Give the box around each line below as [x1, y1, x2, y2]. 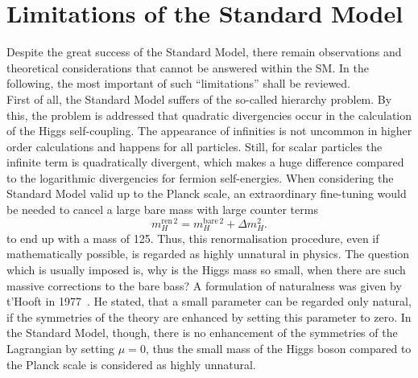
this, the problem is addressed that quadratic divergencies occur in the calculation [6, 106, 412, 123]
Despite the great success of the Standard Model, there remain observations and [6, 43, 402, 60]
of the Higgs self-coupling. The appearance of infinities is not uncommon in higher [6, 122, 412, 139]
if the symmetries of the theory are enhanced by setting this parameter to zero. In [6, 308, 412, 325]
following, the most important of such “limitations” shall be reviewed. [6, 75, 350, 92]
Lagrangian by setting [6, 340, 115, 357]
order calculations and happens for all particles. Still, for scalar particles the [6, 138, 383, 154]
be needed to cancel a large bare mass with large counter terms [6, 201, 318, 218]
